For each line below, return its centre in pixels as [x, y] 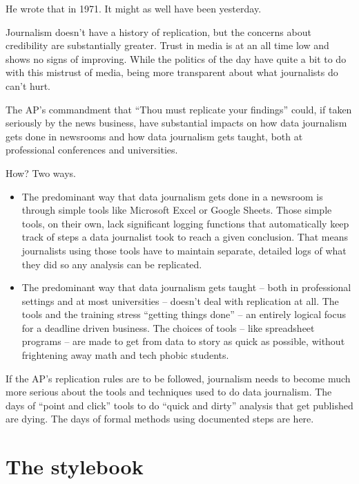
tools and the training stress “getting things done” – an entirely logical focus [184, 314]
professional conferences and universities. [92, 150]
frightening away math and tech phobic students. [125, 355]
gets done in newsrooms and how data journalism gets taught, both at [154, 136]
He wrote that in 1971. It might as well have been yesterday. [134, 8]
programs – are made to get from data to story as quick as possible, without [183, 341]
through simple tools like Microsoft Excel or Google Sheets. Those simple [177, 210]
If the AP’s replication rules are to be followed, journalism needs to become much [178, 378]
